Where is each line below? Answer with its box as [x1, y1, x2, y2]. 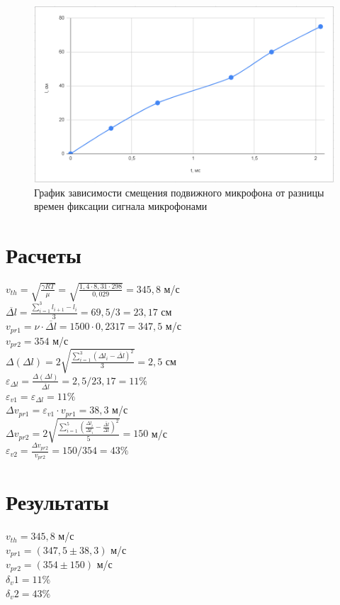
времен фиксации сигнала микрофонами [34, 199, 208, 213]
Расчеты [6, 240, 81, 269]
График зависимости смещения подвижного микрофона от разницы [34, 184, 324, 199]
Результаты [6, 487, 109, 516]
